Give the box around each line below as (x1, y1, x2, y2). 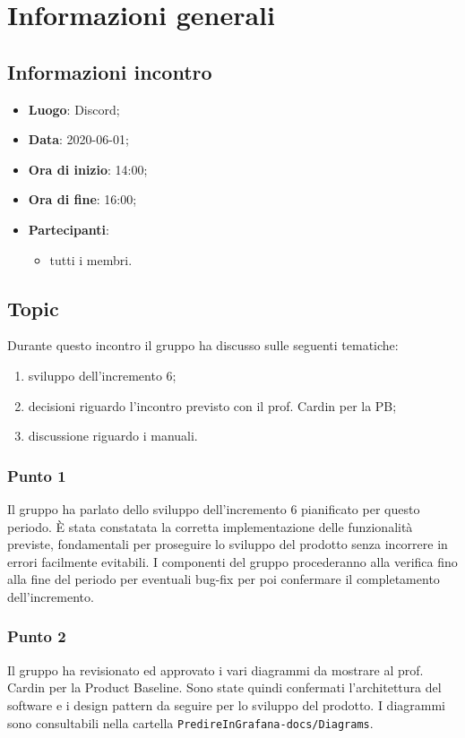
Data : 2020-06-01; (28, 130, 129, 149)
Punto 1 (7, 464, 66, 486)
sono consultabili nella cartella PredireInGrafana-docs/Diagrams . (7, 713, 374, 732)
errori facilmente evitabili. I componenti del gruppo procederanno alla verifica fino (7, 552, 458, 571)
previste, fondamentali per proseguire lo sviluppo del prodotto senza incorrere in (7, 535, 448, 553)
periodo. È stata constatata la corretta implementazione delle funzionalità (7, 517, 413, 536)
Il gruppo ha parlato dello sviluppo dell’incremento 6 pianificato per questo (7, 499, 420, 518)
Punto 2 (7, 625, 66, 648)
